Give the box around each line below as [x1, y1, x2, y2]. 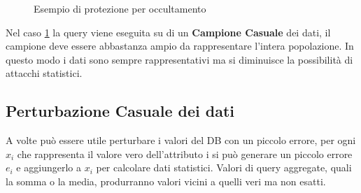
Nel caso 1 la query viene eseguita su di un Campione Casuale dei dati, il [6, 24, 331, 39]
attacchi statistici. [6, 66, 83, 80]
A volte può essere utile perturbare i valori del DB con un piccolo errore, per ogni [6, 133, 356, 148]
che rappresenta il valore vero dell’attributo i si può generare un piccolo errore [17, 146, 353, 161]
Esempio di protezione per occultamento [34, 1, 206, 15]
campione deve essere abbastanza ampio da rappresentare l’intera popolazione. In [6, 38, 354, 53]
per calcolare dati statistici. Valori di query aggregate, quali [96, 160, 352, 175]
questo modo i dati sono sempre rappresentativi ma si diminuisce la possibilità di [6, 52, 353, 66]
